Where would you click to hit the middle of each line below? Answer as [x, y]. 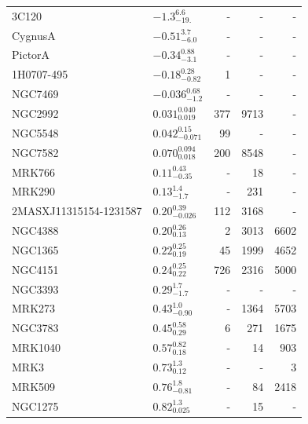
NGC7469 [35, 94]
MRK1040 [37, 347]
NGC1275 [35, 406]
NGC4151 [35, 269]
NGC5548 [35, 132]
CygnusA [34, 35]
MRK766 [34, 172]
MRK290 [34, 191]
